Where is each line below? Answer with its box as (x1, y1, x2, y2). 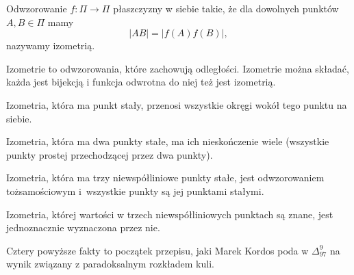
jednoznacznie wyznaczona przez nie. (6, 220, 160, 235)
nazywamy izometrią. (6, 38, 95, 53)
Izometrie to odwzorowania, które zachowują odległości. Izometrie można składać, (6, 61, 349, 75)
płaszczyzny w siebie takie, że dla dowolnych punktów (113, 1, 339, 15)
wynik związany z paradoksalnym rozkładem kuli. (6, 257, 214, 271)
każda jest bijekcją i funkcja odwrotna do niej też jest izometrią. (6, 75, 276, 89)
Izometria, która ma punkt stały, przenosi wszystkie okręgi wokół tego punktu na (6, 97, 347, 112)
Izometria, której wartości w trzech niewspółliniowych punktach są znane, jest (6, 207, 333, 221)
